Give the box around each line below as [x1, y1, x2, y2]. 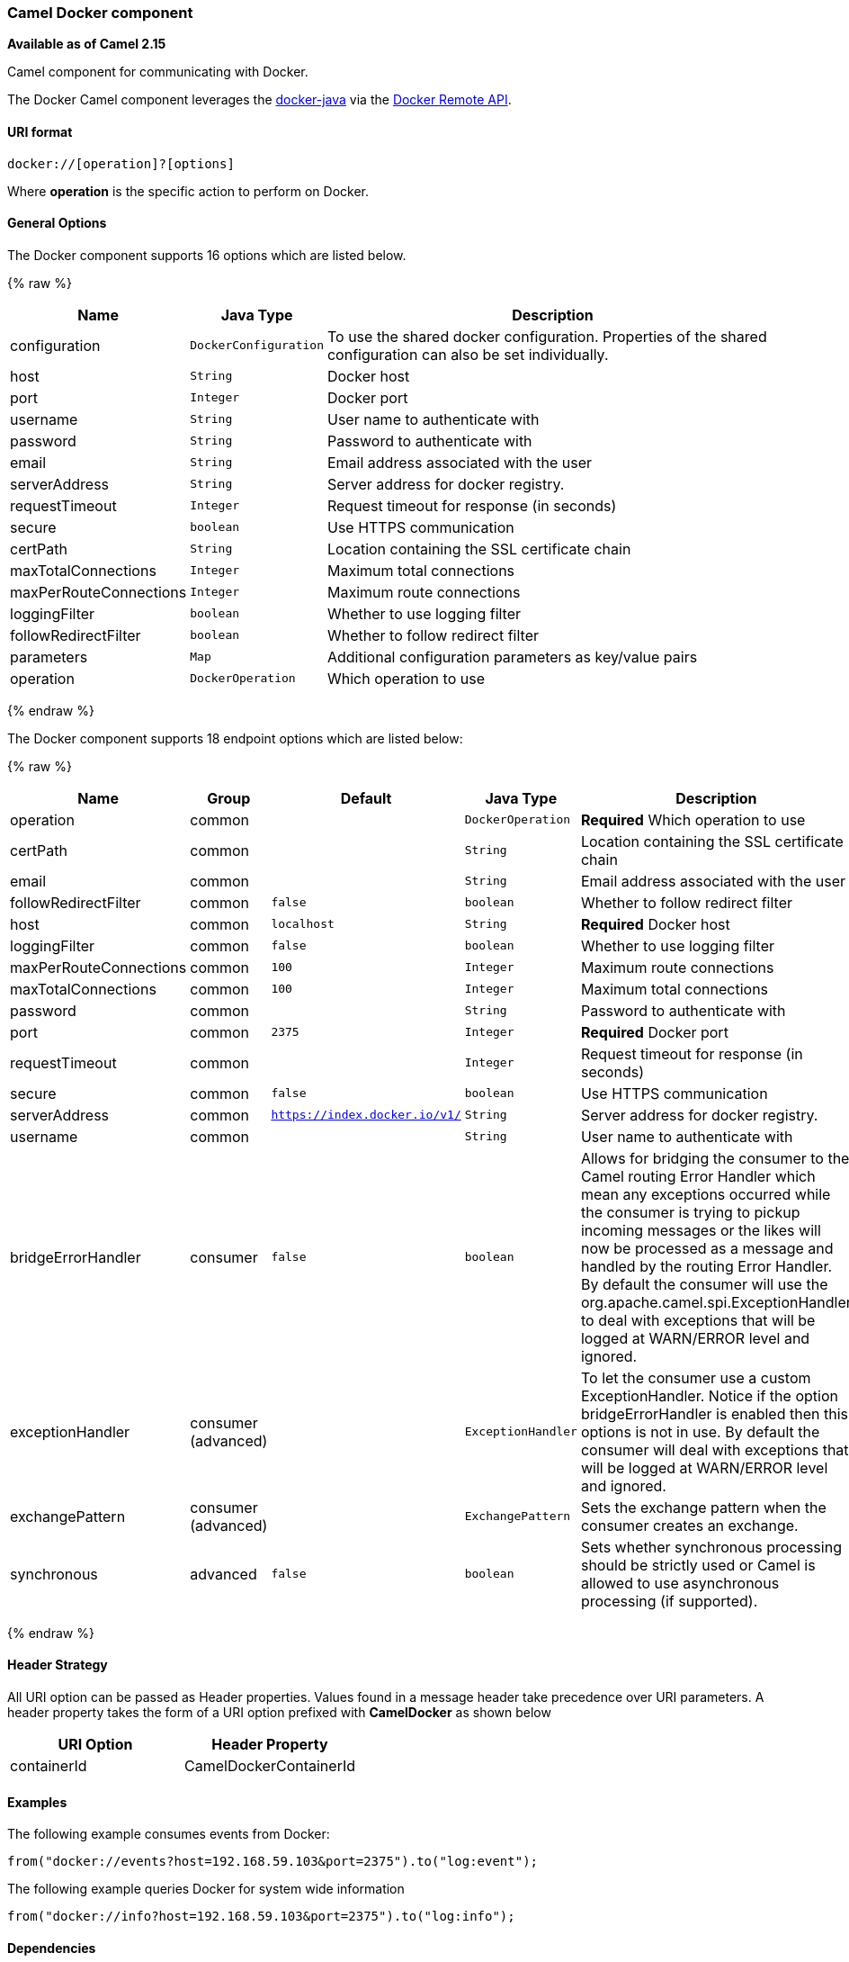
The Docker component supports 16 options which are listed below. [7, 247, 407, 263]
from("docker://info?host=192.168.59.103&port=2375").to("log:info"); [7, 1909, 515, 1924]
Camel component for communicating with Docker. [7, 64, 308, 80]
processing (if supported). [580, 1591, 758, 1610]
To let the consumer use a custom [580, 1368, 811, 1387]
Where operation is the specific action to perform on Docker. [7, 183, 369, 199]
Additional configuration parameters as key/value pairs [326, 647, 698, 666]
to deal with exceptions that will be [580, 1310, 816, 1329]
